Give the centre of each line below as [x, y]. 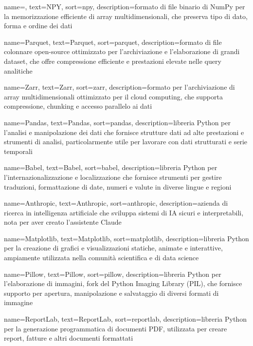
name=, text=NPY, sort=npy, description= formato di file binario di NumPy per [125, 6]
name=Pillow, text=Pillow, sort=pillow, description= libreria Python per [113, 274]
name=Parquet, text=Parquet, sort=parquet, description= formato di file [113, 42]
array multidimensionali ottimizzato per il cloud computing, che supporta [113, 96]
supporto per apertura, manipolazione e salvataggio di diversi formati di [111, 293]
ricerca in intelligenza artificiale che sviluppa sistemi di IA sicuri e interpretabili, [124, 212]
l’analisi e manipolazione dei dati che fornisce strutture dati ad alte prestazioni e [124, 132]
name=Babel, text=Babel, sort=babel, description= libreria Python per [111, 167]
